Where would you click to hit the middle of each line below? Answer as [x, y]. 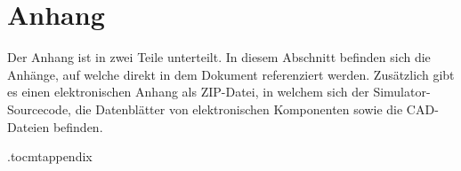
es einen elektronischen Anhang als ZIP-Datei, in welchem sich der [188, 92]
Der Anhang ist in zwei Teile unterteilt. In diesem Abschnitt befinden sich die [219, 57]
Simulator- [402, 92]
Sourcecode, [39, 109]
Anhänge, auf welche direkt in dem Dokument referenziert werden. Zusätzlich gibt [231, 74]
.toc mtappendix [50, 156]
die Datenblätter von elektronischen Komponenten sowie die [239, 109]
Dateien [28, 126]
